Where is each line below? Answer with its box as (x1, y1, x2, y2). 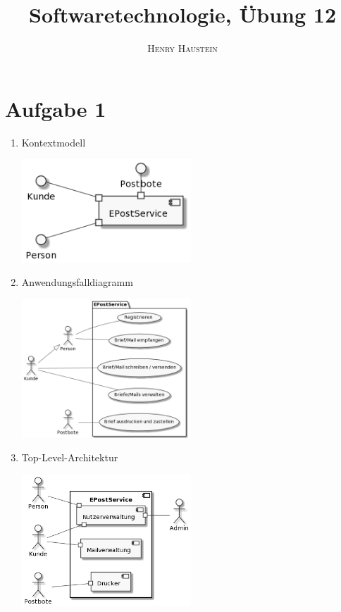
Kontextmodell (21, 135, 86, 149)
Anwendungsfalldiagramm (21, 275, 133, 289)
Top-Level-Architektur (21, 450, 118, 465)
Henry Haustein (147, 41, 218, 56)
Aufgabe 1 (5, 94, 106, 123)
